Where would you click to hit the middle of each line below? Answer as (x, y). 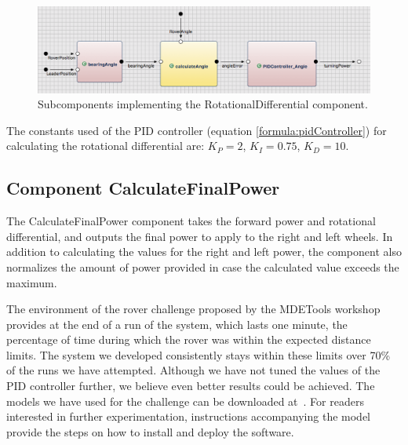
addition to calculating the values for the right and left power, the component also (204, 252)
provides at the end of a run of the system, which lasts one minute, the (177, 324)
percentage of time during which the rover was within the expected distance (189, 339)
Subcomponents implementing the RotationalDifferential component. (203, 104)
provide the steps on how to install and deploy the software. (150, 431)
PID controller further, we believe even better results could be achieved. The (191, 386)
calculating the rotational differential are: (106, 146)
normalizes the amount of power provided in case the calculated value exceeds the (203, 266)
